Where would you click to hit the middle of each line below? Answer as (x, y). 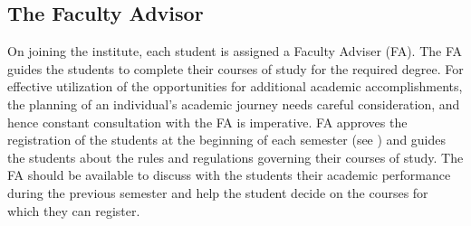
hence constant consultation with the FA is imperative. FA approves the (207, 122)
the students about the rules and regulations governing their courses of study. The (235, 157)
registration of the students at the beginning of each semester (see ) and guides (227, 140)
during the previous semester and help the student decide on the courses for (218, 192)
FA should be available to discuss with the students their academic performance (229, 175)
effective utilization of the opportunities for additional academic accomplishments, (235, 86)
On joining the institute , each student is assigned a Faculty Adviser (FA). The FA (235, 51)
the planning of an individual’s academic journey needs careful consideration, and (234, 104)
